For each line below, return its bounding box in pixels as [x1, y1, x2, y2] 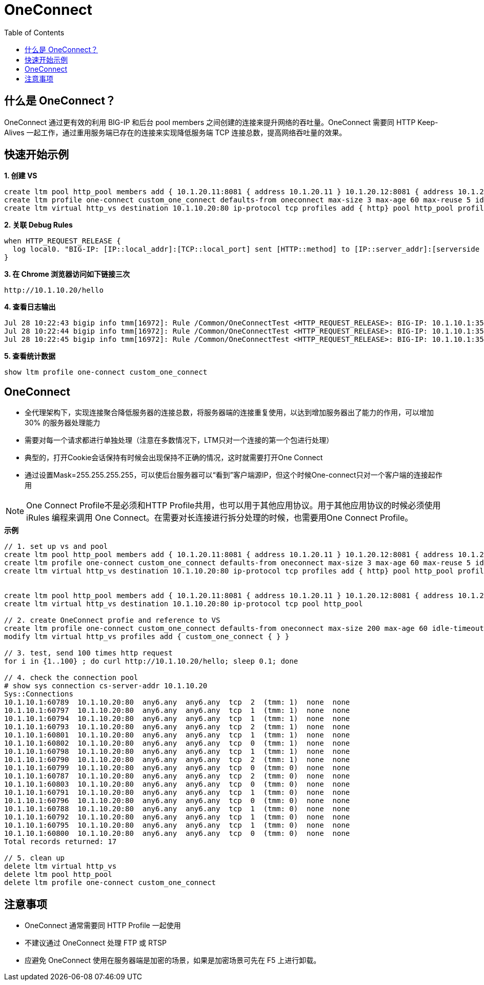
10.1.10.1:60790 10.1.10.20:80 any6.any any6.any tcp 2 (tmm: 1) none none [4, 755, 350, 764]
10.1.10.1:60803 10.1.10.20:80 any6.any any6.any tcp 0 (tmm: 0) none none [4, 780, 350, 789]
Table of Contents [4, 28, 65, 37]
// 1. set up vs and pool [4, 542, 108, 551]
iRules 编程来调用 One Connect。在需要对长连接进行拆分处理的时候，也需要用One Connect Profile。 [26, 512, 413, 523]
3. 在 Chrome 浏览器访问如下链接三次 [4, 270, 130, 279]
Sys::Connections [4, 690, 73, 699]
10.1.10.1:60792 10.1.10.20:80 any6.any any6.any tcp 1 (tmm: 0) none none [4, 813, 350, 822]
